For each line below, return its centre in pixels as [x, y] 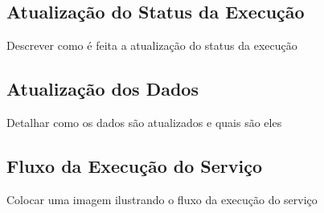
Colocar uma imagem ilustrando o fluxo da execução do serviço [162, 199]
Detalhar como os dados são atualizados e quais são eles [144, 122]
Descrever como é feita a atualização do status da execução [152, 45]
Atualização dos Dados [103, 89]
